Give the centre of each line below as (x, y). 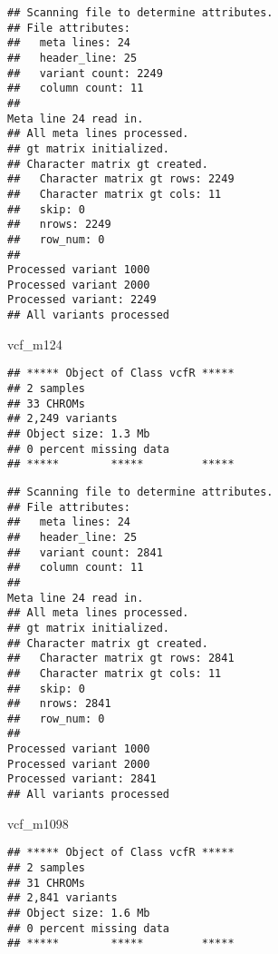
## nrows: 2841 (59, 704)
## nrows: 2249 (59, 225)
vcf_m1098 (38, 823)
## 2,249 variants (62, 419)
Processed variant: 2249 (82, 300)
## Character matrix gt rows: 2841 (121, 659)
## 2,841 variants (62, 898)
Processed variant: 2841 (82, 779)
